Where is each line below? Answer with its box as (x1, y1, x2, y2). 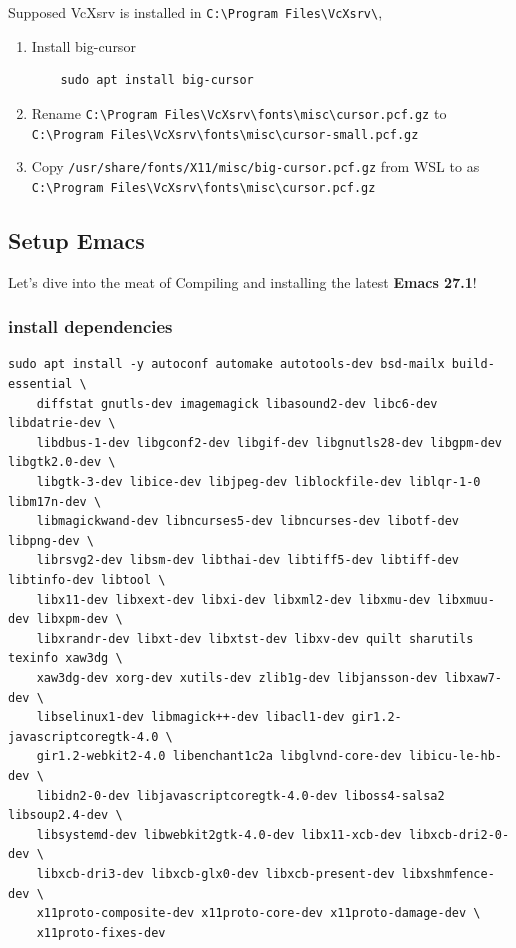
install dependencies (8, 314, 173, 339)
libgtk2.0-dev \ (8, 455, 116, 470)
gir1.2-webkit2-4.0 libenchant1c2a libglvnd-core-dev (36, 749, 402, 764)
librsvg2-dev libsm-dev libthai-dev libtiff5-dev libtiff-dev (36, 553, 460, 568)
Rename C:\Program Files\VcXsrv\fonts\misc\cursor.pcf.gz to (31, 102, 447, 123)
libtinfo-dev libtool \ (8, 573, 166, 588)
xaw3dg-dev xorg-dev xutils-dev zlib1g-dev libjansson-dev (36, 670, 438, 685)
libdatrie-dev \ (8, 416, 116, 431)
